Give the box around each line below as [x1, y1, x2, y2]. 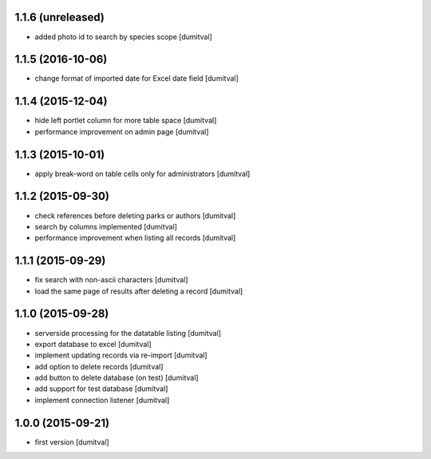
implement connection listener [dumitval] [34, 395, 170, 405]
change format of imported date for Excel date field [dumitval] [34, 74, 239, 83]
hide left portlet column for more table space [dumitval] [34, 116, 217, 126]
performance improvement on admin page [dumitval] [34, 126, 209, 136]
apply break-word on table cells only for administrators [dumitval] [34, 169, 251, 178]
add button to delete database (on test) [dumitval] [34, 373, 199, 383]
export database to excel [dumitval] [34, 339, 152, 349]
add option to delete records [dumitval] [34, 361, 164, 371]
